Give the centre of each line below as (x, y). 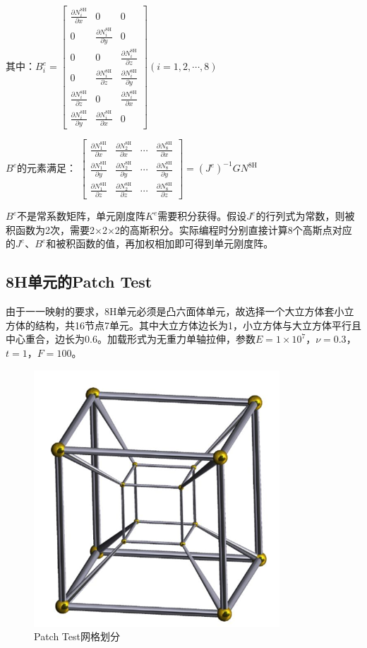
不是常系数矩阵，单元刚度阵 (81, 216)
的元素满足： (47, 168)
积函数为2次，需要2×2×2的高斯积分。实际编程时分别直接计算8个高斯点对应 (179, 229)
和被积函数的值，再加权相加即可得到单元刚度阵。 (160, 243)
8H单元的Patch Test (79, 282)
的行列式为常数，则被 (305, 216)
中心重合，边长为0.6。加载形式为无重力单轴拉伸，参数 (131, 339)
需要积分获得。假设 (202, 216)
